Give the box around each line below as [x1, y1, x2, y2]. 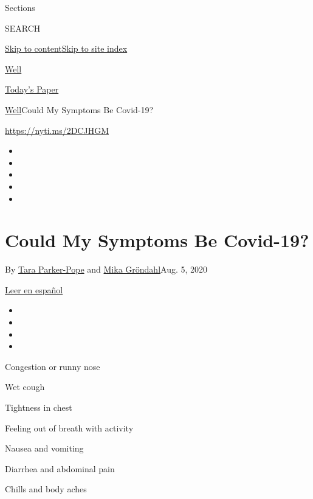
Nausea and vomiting [5, 442, 84, 455]
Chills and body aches [5, 483, 87, 495]
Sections [5, 1, 35, 13]
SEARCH [5, 21, 41, 34]
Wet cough [5, 380, 45, 393]
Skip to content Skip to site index [5, 42, 128, 55]
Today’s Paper [5, 83, 59, 96]
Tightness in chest [5, 401, 72, 413]
